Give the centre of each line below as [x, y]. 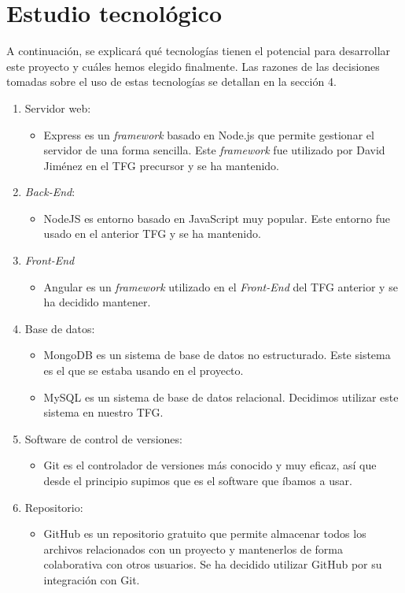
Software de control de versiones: [103, 438]
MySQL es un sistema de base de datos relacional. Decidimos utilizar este [221, 397]
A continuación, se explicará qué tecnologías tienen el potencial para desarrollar [199, 51]
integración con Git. [92, 579]
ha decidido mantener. [97, 302]
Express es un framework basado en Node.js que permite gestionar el [209, 134]
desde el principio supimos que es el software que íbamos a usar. [198, 480]
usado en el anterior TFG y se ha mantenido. [152, 233]
